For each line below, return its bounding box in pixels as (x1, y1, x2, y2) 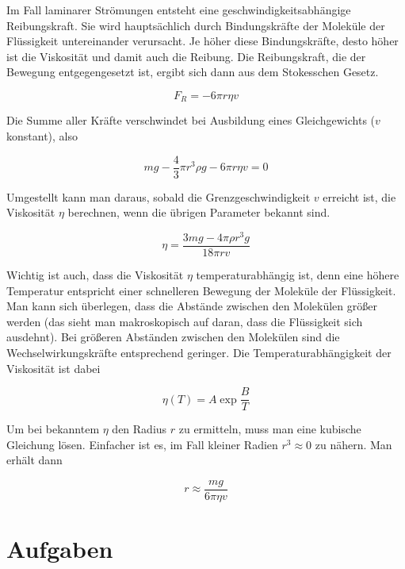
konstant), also (6, 128, 78, 144)
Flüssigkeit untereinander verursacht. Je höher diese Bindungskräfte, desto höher (6, 33, 399, 49)
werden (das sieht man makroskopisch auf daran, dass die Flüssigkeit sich (6, 313, 363, 329)
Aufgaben (6, 532, 113, 565)
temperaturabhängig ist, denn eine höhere (196, 267, 399, 283)
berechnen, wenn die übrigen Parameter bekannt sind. (67, 204, 330, 221)
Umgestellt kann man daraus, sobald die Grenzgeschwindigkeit (6, 188, 311, 205)
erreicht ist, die (323, 188, 396, 205)
